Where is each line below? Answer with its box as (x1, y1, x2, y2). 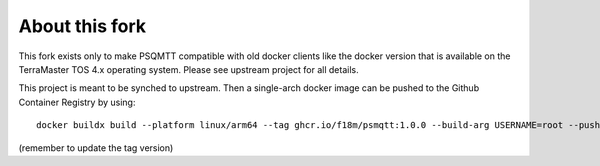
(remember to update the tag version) (18, 141, 174, 154)
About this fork (18, 15, 147, 37)
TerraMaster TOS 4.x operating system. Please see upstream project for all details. (18, 63, 359, 75)
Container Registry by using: (18, 96, 136, 108)
